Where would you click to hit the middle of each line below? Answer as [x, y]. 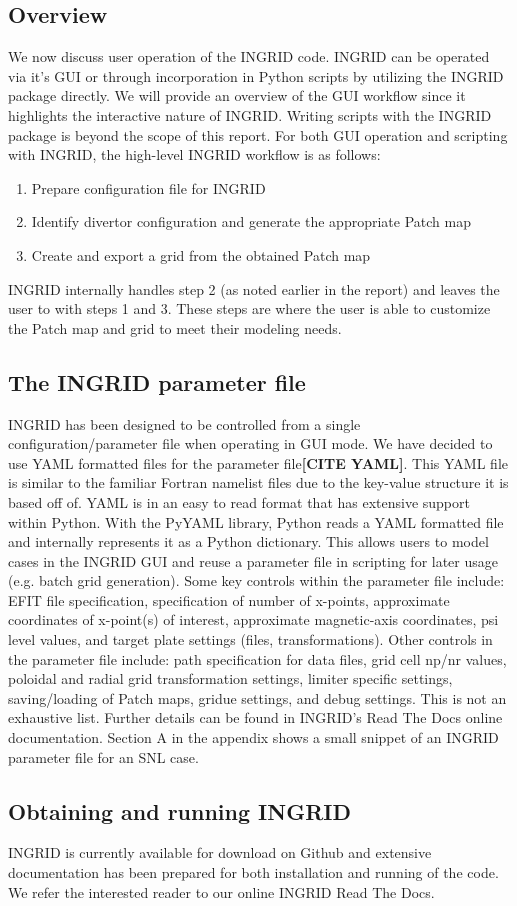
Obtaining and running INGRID [179, 810]
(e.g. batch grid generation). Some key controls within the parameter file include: [256, 580]
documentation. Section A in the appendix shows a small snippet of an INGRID [253, 737]
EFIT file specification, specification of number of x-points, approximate [229, 599]
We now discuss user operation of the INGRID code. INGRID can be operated [249, 56]
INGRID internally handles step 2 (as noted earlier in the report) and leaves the [254, 288]
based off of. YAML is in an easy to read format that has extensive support [239, 501]
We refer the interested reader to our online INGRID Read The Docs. [221, 891]
